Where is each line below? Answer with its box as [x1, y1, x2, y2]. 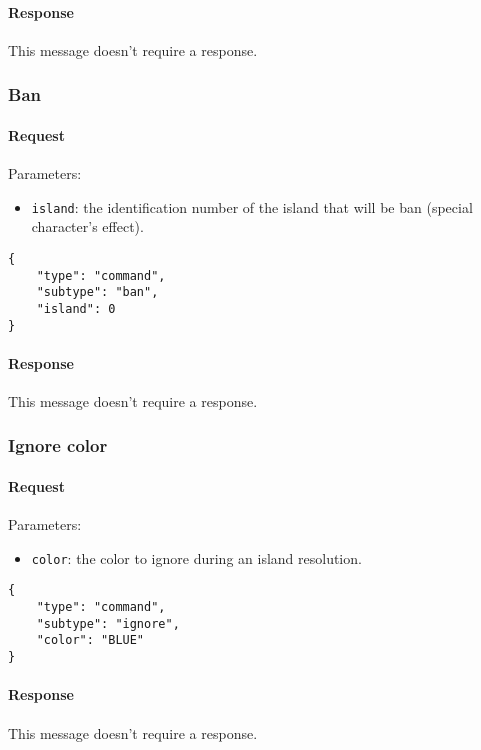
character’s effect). [31, 216, 144, 237]
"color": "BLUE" [36, 633, 145, 648]
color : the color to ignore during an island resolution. [31, 547, 362, 568]
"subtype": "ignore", [36, 616, 180, 631]
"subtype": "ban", [36, 285, 159, 300]
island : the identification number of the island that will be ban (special [31, 196, 473, 217]
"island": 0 [36, 301, 116, 316]
